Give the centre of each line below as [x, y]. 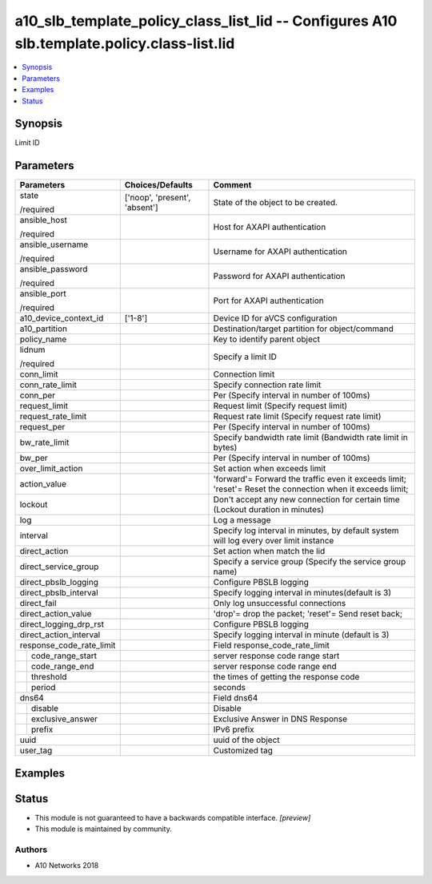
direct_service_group [59, 567]
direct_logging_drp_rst [62, 624]
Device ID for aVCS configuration [275, 318]
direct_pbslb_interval [59, 593]
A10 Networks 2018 [67, 866]
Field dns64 [236, 698]
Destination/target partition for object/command [303, 329]
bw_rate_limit [44, 442]
